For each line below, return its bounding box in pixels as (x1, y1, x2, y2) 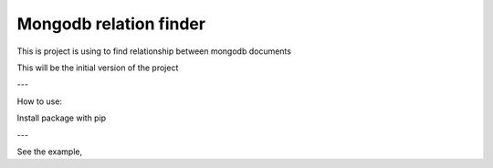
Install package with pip (16, 112, 107, 123)
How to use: (16, 96, 63, 107)
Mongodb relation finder (16, 14, 205, 34)
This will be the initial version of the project (16, 62, 179, 73)
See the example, (16, 146, 82, 157)
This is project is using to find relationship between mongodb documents (16, 46, 292, 57)
